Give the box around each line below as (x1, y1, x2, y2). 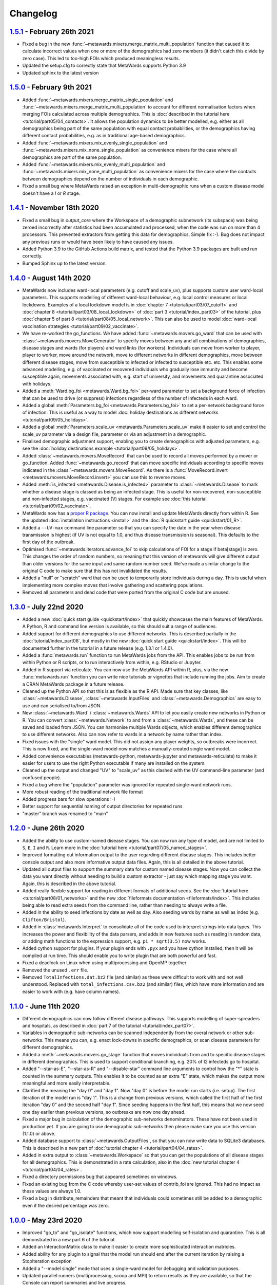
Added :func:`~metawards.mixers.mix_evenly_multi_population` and (22, 161, 165, 168)
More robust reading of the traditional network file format (22, 789, 143, 795)
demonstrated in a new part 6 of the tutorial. (22, 1237, 116, 1243)
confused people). (22, 774, 62, 781)
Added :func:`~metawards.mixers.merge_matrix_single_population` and (22, 97, 173, 103)
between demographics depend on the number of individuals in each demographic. (22, 175, 199, 182)
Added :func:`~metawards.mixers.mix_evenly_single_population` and (22, 139, 168, 146)
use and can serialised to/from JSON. (22, 702, 102, 709)
